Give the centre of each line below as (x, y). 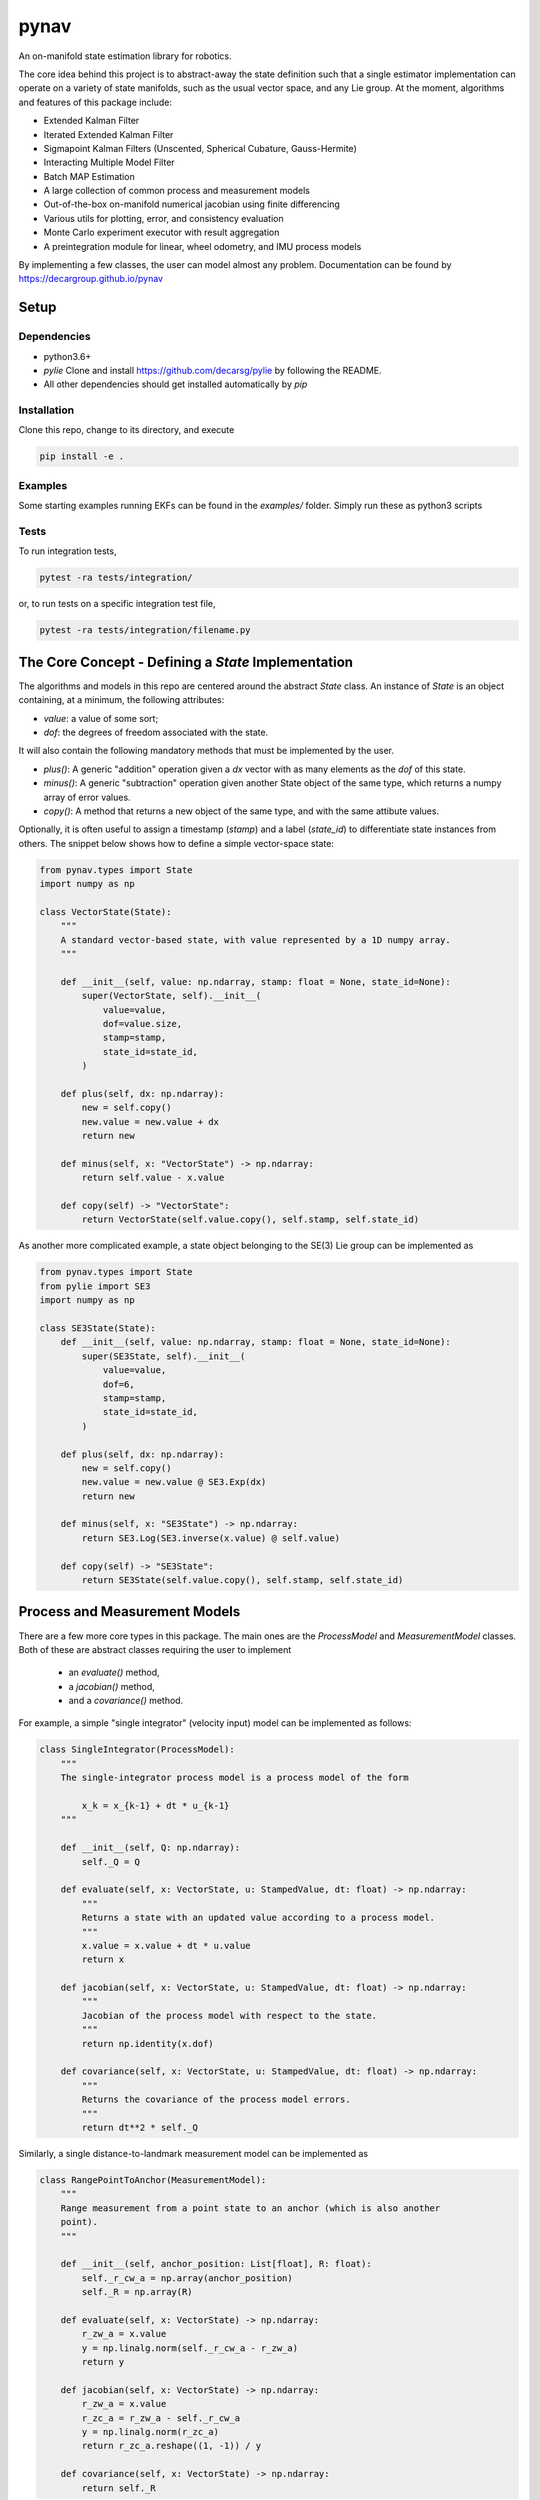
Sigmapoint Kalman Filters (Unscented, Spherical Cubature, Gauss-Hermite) (200, 148)
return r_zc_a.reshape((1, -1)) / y (171, 2446)
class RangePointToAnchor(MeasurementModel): (153, 2179)
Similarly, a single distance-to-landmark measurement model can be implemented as (193, 2153)
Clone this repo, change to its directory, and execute (126, 430)
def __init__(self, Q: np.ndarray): (150, 1848)
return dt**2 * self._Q (140, 2127)
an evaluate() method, (114, 1672)
